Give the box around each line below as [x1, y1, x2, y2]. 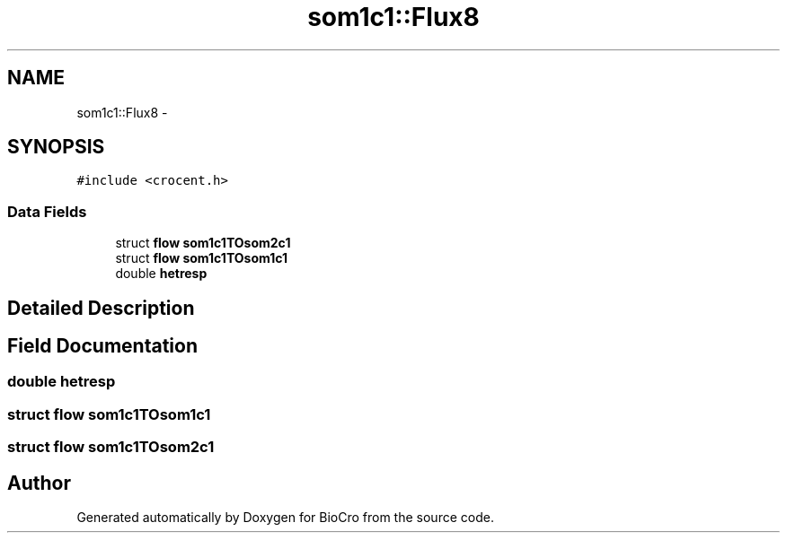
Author [7, 471, 71, 494]
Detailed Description [7, 296, 195, 319]
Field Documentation [7, 335, 198, 358]
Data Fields [7, 202, 87, 221]
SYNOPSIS [7, 135, 105, 159]
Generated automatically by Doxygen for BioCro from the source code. [76, 510, 494, 526]
